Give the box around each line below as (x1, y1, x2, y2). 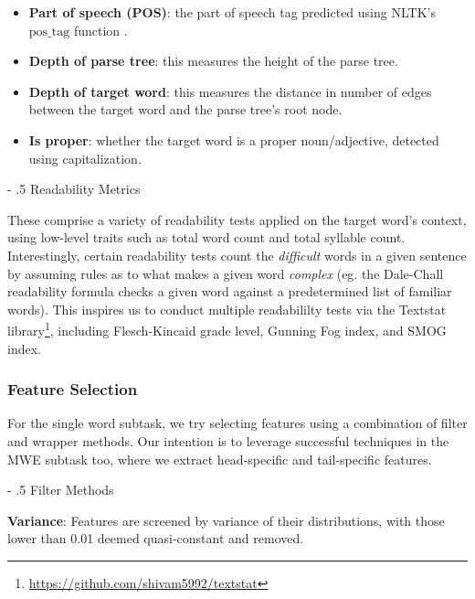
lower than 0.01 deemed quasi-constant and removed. (7, 529, 304, 548)
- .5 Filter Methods (7, 480, 114, 499)
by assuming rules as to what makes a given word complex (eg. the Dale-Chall (7, 263, 444, 283)
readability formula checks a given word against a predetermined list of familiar (7, 282, 452, 301)
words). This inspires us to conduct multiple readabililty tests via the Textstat (7, 299, 447, 318)
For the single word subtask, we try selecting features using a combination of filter (7, 413, 468, 433)
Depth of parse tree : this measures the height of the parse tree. (28, 51, 398, 70)
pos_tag (28, 25, 70, 38)
